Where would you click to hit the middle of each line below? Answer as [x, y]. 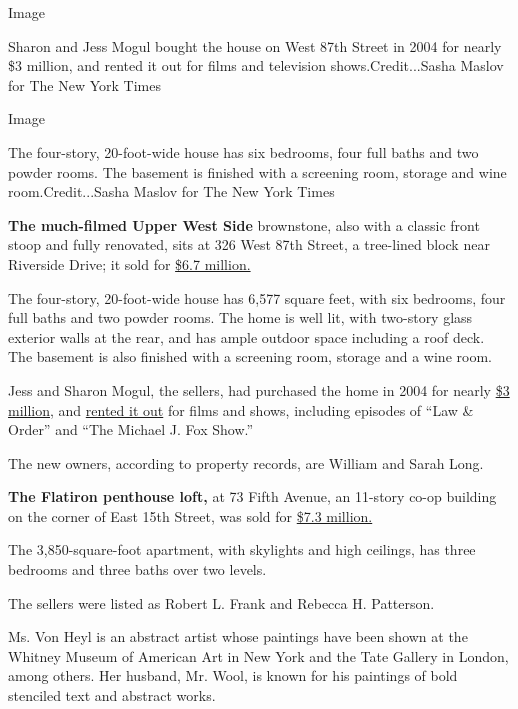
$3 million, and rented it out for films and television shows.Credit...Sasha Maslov [256, 65]
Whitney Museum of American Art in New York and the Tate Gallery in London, [258, 655]
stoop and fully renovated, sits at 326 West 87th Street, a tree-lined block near [249, 244]
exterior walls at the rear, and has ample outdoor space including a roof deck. [246, 336]
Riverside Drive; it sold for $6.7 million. [129, 263]
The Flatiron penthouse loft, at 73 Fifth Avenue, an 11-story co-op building [252, 496]
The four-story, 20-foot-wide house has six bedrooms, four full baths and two [243, 151]
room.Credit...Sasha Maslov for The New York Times [171, 191]
